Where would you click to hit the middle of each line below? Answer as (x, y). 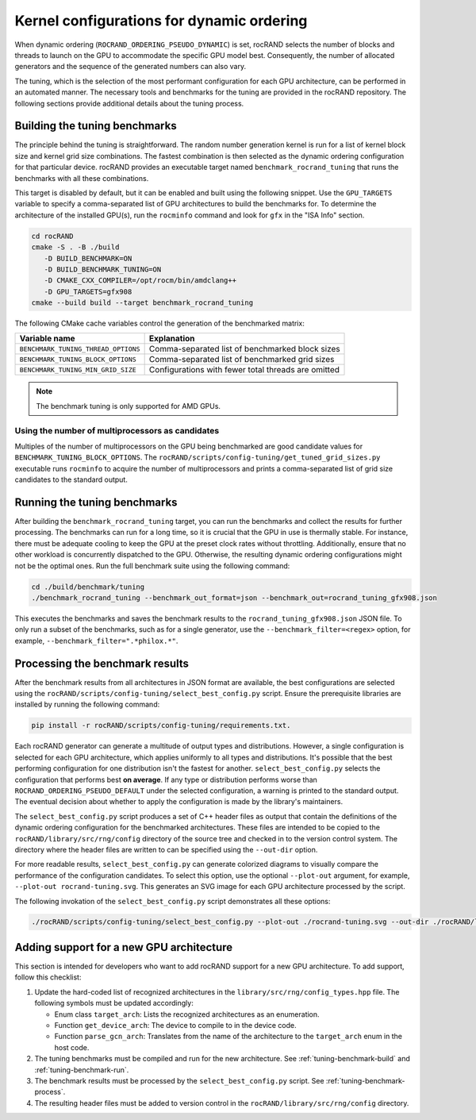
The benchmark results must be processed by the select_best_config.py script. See (179, 1080)
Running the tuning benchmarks (96, 502)
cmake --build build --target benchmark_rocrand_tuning (142, 303)
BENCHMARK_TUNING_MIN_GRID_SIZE (78, 369)
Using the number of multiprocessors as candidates (117, 430)
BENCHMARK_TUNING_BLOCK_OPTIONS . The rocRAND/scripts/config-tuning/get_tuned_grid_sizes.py (198, 457)
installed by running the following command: (87, 704)
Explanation (172, 339)
